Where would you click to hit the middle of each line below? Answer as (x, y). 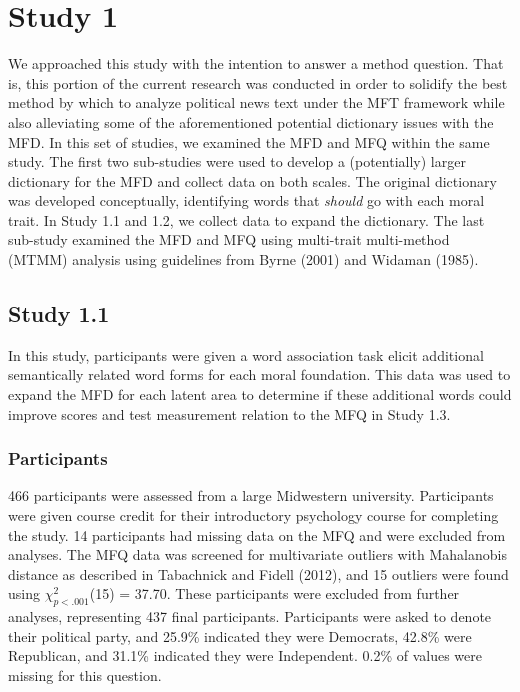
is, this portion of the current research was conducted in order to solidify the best (258, 82)
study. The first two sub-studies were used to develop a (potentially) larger (237, 161)
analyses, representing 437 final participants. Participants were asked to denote (250, 616)
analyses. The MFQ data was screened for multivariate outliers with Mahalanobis (257, 554)
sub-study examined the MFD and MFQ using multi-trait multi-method (229, 239)
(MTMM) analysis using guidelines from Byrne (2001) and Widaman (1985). (243, 259)
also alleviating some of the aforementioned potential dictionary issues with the (251, 121)
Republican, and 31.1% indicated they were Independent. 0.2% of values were (245, 655)
